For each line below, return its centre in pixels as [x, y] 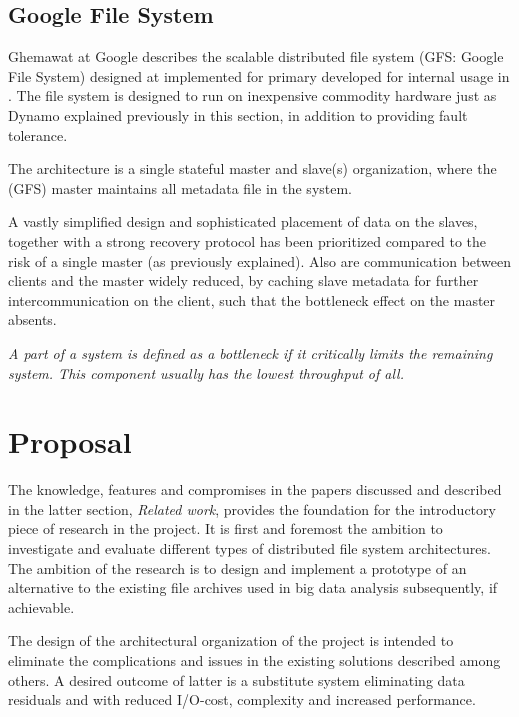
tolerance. [38, 134]
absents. [32, 319]
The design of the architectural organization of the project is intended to [231, 640]
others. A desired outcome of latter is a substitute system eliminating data [236, 679]
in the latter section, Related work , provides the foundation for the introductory [252, 508]
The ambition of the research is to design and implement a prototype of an [237, 567]
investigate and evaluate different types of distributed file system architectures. [249, 548]
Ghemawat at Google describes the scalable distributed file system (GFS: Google [256, 56]
